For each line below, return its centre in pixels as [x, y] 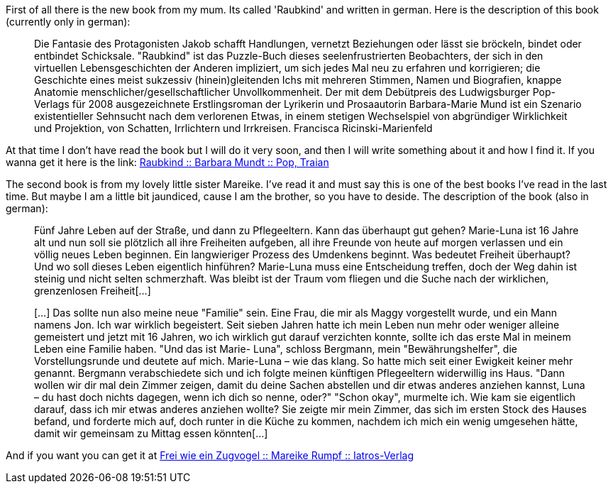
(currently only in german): [68, 22]
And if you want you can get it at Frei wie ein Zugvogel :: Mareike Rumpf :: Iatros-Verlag [210, 455]
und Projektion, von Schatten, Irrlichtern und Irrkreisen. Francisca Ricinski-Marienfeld [233, 128]
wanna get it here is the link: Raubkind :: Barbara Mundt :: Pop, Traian [167, 162]
